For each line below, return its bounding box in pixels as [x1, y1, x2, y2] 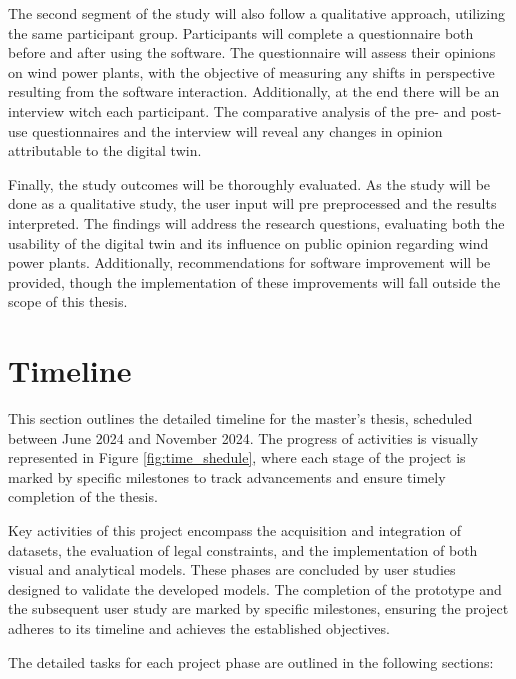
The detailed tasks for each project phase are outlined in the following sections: [8, 651, 494, 672]
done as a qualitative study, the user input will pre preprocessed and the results [8, 193, 497, 214]
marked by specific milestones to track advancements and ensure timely [8, 466, 446, 487]
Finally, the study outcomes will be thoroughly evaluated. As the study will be [8, 173, 491, 194]
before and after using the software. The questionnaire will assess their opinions [8, 42, 496, 63]
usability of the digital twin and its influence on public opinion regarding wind [8, 232, 489, 253]
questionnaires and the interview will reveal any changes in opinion [32, 120, 443, 141]
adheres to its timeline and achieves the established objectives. [8, 617, 390, 638]
